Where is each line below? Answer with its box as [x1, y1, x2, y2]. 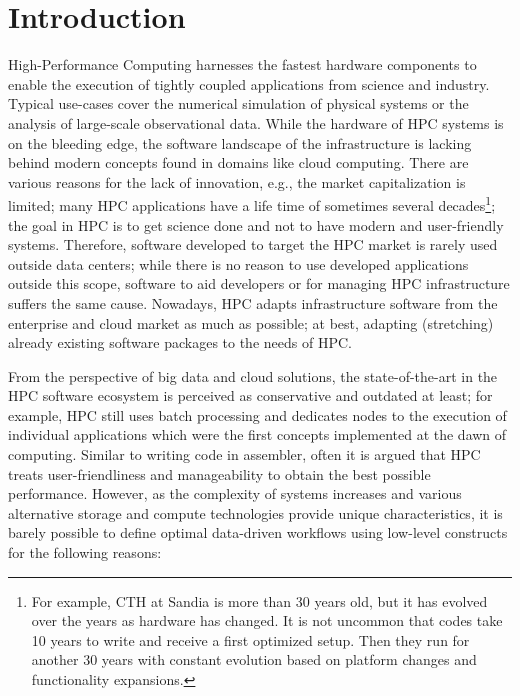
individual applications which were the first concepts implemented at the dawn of [8, 424, 507, 445]
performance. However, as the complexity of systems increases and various [8, 483, 462, 504]
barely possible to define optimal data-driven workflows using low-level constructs [8, 522, 508, 543]
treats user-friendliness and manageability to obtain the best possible [8, 463, 431, 484]
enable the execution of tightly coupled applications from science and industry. [8, 73, 490, 94]
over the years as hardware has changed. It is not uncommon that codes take [31, 610, 503, 631]
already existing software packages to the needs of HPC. [8, 332, 352, 353]
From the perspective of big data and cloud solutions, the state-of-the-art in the [8, 365, 498, 386]
